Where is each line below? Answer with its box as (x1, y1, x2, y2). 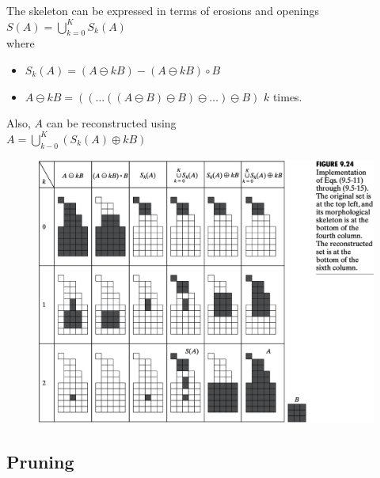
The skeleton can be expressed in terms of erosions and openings (6, 2, 319, 18)
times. (272, 88, 302, 104)
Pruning (6, 450, 74, 474)
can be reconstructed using (46, 115, 177, 131)
